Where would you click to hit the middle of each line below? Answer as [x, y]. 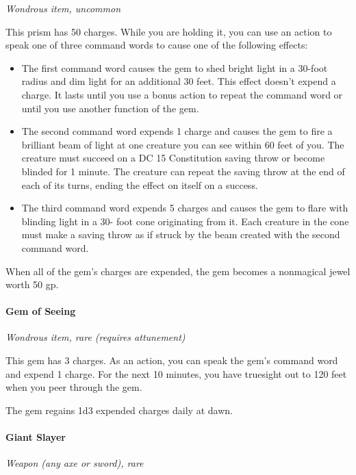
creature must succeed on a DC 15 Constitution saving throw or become [173, 158]
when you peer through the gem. [74, 387]
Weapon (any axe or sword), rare [75, 463]
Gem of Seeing [41, 311]
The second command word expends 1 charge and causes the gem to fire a [177, 131]
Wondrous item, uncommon [63, 8]
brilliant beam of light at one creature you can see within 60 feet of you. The [183, 144]
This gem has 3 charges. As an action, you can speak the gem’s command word [172, 360]
